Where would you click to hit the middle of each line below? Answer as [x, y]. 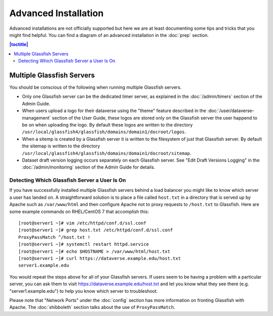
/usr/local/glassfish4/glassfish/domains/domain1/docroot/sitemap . [107, 153]
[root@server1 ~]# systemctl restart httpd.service [84, 244]
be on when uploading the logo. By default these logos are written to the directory [107, 125]
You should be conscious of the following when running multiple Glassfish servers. [96, 87]
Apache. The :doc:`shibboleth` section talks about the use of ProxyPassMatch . [92, 307]
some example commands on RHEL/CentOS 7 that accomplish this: [79, 212]
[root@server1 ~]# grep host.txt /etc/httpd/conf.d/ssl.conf [96, 230]
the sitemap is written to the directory [61, 146]
